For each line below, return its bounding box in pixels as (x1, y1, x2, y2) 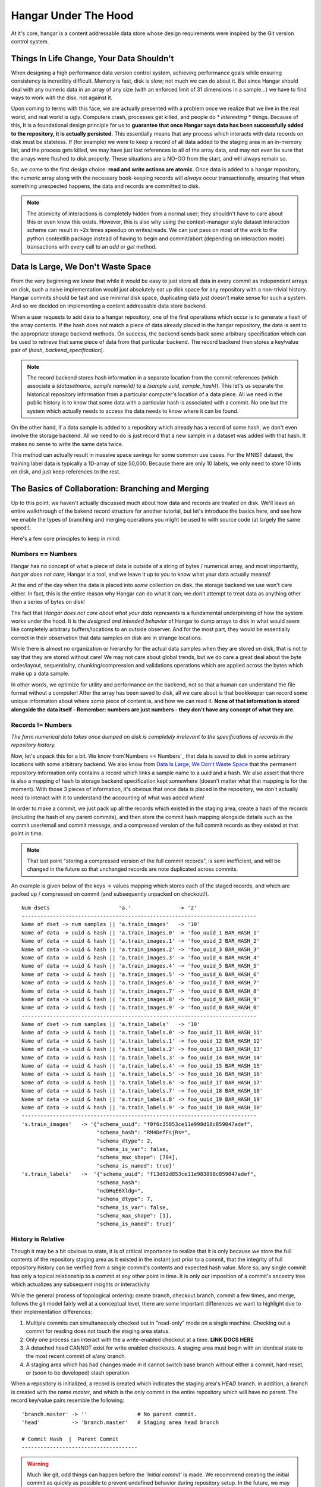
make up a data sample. (11, 670, 70, 677)
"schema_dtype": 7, (96, 1196, 154, 1203)
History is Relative (11, 1235, 65, 1243)
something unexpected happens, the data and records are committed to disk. (11, 182, 200, 190)
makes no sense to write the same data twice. (11, 440, 124, 447)
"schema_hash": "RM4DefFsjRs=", (96, 1129, 191, 1136)
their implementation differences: (11, 1309, 92, 1316)
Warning (27, 1460, 49, 1467)
